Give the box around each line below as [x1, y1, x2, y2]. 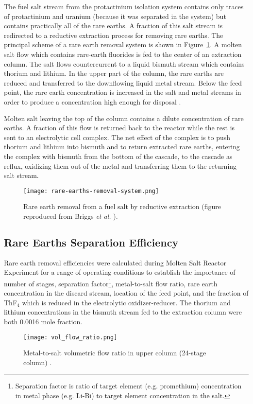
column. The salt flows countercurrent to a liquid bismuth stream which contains [4, 58, 245, 69]
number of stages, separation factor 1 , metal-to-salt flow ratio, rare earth [4, 277, 218, 288]
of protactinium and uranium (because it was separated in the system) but [4, 11, 226, 21]
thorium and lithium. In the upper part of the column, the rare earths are [4, 68, 224, 78]
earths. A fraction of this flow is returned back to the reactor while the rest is [4, 123, 235, 133]
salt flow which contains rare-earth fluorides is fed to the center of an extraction [4, 49, 242, 59]
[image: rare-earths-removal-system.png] [23, 187, 159, 194]
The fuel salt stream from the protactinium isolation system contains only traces [4, 1, 244, 11]
